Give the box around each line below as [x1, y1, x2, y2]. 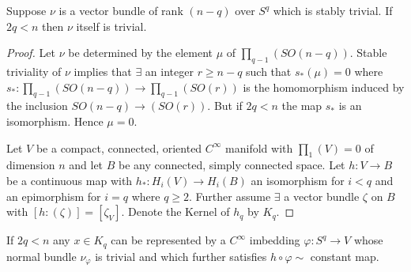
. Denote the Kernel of [121, 203, 230, 220]
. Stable [349, 44, 387, 61]
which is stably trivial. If [273, 2, 393, 18]
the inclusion [6, 97, 68, 114]
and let [69, 157, 104, 173]
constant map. [310, 247, 379, 264]
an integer [145, 62, 194, 79]
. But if [207, 97, 243, 114]
